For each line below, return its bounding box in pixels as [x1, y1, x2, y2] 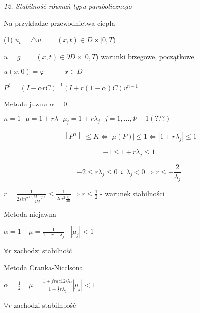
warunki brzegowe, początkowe [101, 51, 194, 61]
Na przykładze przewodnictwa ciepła [4, 17, 115, 28]
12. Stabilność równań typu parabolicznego [4, 1, 132, 11]
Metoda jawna [4, 98, 48, 108]
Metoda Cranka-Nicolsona [4, 262, 83, 272]
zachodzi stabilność [14, 245, 72, 255]
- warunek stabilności [100, 188, 165, 198]
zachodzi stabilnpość [14, 299, 76, 310]
